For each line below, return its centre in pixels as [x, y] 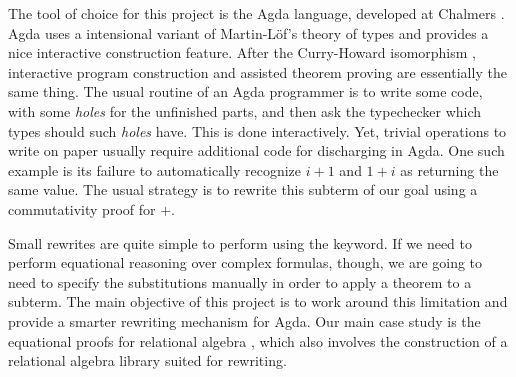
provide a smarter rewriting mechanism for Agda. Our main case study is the [244, 320]
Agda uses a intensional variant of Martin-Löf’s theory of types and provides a [248, 32]
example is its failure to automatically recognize [155, 169]
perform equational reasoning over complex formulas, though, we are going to [245, 262]
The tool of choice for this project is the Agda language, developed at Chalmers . [256, 13]
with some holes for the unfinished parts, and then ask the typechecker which [245, 110]
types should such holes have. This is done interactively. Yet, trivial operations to [257, 130]
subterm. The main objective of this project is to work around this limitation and [258, 301]
